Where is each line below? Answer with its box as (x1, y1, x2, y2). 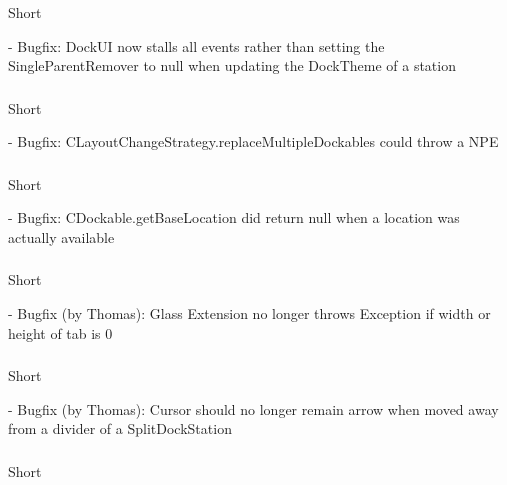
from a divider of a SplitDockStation (8, 418, 232, 439)
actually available (8, 226, 115, 247)
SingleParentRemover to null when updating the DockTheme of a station (8, 55, 456, 76)
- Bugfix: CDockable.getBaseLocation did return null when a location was (8, 207, 460, 228)
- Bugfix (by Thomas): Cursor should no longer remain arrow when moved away (8, 398, 499, 419)
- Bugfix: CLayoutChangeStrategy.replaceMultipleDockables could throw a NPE (8, 131, 499, 152)
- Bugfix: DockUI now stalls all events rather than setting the (8, 35, 385, 56)
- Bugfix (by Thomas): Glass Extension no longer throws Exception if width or (8, 303, 491, 324)
